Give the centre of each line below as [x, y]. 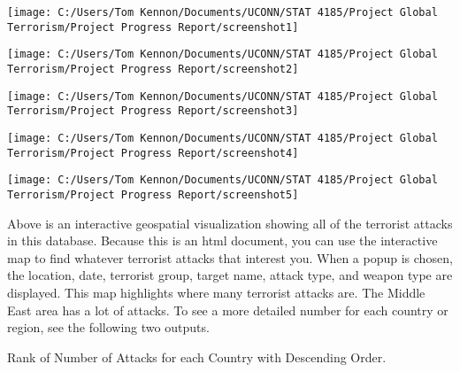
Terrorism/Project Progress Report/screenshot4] [153, 153]
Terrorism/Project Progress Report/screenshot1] [153, 27]
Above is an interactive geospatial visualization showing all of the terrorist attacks [230, 223]
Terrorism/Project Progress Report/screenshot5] [153, 194]
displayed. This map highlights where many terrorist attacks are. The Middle [216, 292]
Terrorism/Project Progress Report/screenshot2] [153, 69]
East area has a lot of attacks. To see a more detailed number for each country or [228, 310]
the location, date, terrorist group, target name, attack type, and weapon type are [230, 275]
